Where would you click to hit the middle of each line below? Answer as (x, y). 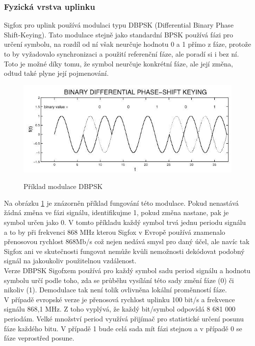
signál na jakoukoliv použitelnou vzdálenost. (70, 261)
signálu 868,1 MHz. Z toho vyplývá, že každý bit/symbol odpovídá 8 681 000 (120, 309)
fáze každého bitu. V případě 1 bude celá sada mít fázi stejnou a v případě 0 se (123, 328)
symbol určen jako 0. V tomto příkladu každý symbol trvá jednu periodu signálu (125, 222)
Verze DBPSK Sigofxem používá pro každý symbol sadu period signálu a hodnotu (127, 270)
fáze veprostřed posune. (39, 338)
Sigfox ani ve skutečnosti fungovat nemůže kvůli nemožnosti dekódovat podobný (124, 251)
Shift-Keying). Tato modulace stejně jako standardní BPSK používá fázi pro (119, 34)
